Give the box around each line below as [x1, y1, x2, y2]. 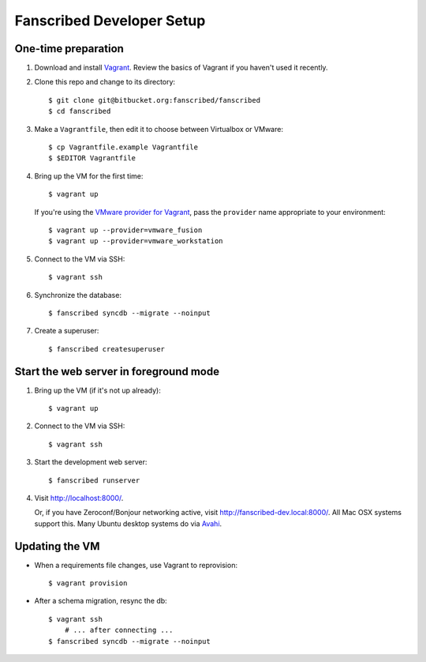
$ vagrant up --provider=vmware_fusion [48, 225, 203, 235]
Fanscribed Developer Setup [14, 12, 206, 29]
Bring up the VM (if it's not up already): [34, 386, 161, 395]
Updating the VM [14, 540, 100, 553]
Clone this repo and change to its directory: [34, 77, 176, 87]
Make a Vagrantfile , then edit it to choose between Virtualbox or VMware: [34, 124, 284, 134]
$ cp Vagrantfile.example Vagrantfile [48, 143, 199, 152]
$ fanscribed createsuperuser [48, 344, 166, 353]
